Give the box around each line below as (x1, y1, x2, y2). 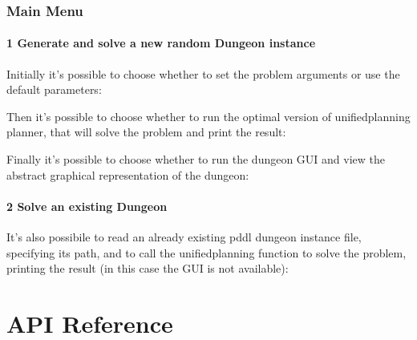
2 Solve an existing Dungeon (6, 197, 168, 214)
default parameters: (6, 81, 102, 98)
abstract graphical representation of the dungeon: (6, 166, 249, 183)
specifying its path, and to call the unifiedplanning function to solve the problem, (6, 244, 407, 261)
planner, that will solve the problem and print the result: (6, 123, 286, 140)
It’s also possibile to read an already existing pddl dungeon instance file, (6, 229, 362, 245)
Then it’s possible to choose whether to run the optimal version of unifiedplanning (6, 107, 411, 124)
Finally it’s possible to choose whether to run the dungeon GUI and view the (6, 151, 386, 168)
